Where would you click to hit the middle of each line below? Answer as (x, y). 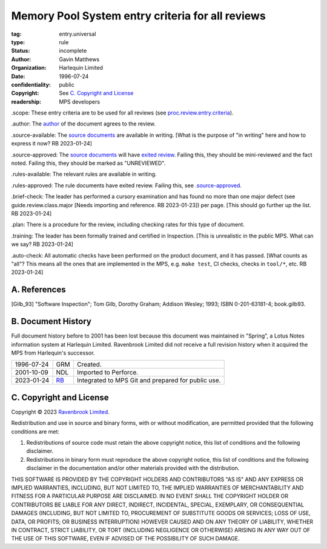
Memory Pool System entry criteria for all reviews (138, 16)
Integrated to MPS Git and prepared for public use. (149, 381)
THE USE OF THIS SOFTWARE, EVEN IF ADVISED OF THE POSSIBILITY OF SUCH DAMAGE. (126, 539)
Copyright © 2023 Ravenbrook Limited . (61, 411)
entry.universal (78, 34)
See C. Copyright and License (96, 93)
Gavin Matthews (79, 59)
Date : (18, 76)
